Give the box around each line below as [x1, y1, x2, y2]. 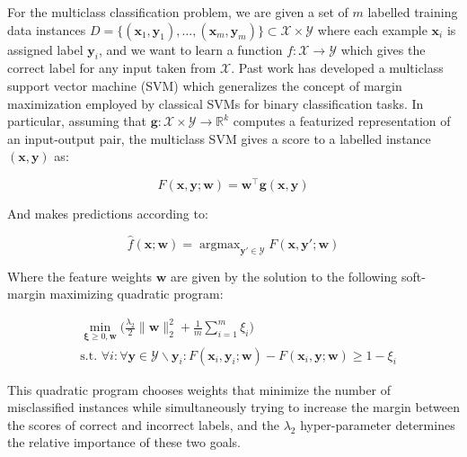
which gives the [340, 40, 426, 58]
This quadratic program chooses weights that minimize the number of [7, 380, 392, 399]
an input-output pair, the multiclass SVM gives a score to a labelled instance [7, 129, 431, 148]
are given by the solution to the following [171, 266, 398, 285]
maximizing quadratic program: [49, 284, 224, 303]
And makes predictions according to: [7, 204, 208, 223]
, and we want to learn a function [98, 40, 283, 58]
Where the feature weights [7, 266, 153, 285]
